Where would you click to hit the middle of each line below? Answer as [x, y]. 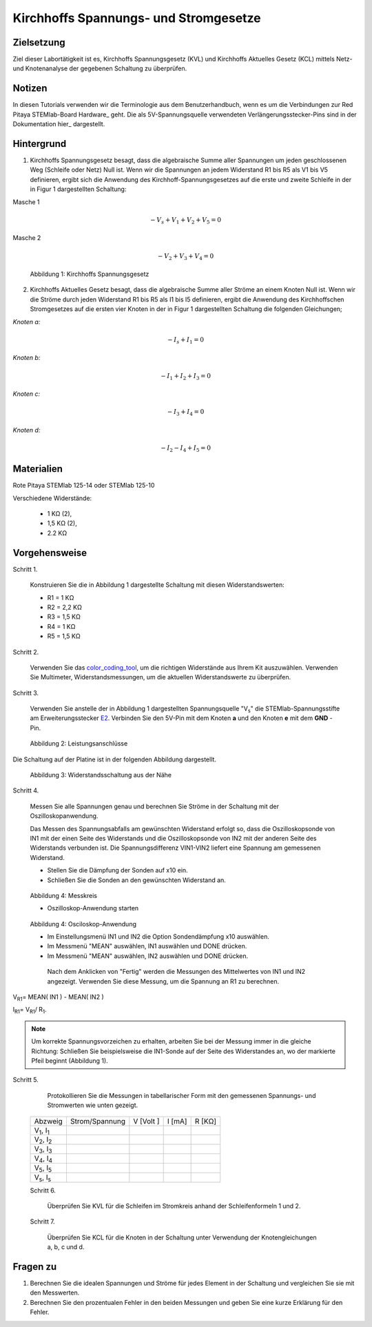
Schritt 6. [43, 1190]
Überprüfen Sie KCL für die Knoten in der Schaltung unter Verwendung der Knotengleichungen [182, 1237]
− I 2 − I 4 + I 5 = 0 [186, 449]
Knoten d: [27, 430]
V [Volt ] [146, 1121]
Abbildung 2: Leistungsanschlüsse [79, 744]
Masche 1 [26, 202]
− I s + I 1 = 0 [186, 340]
